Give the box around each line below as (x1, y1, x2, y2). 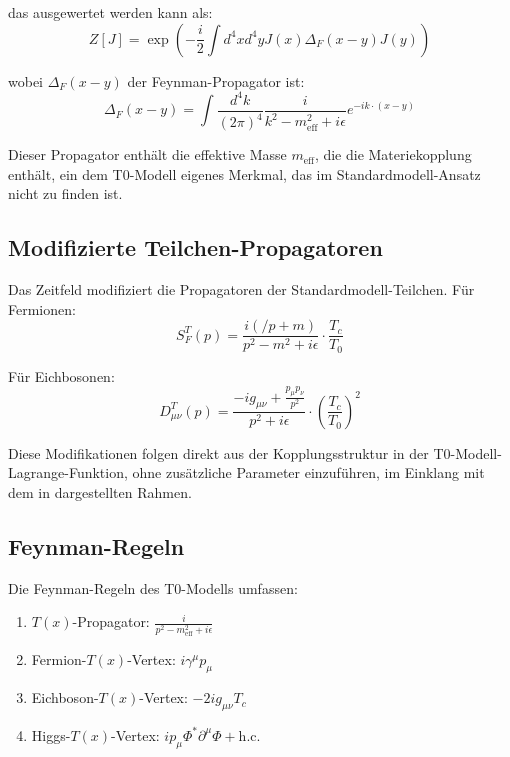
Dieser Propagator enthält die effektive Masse (8, 144, 287, 165)
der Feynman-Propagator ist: (127, 70, 305, 91)
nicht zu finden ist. (8, 183, 123, 204)
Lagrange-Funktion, (8, 462, 128, 483)
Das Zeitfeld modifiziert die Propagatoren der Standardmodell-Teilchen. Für (8, 279, 475, 300)
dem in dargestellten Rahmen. (8, 482, 192, 503)
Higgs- (31, 724, 71, 745)
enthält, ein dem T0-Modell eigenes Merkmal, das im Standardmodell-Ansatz (8, 163, 481, 184)
